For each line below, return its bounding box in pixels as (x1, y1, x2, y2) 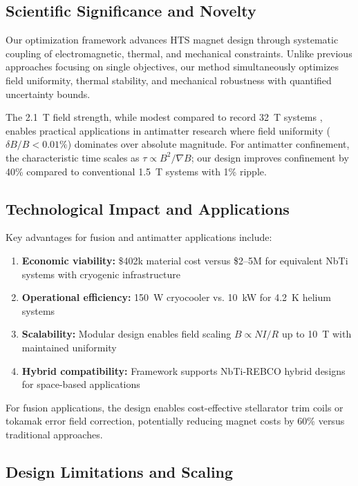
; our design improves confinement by (191, 150, 349, 164)
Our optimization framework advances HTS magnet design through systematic (6, 32, 339, 47)
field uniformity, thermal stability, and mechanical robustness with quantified (6, 72, 332, 87)
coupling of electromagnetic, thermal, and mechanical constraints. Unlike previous (6, 46, 352, 60)
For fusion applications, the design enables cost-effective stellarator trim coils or (6, 400, 343, 414)
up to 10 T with (281, 327, 352, 341)
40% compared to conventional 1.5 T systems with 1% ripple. (6, 164, 267, 178)
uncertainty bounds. (6, 86, 91, 101)
